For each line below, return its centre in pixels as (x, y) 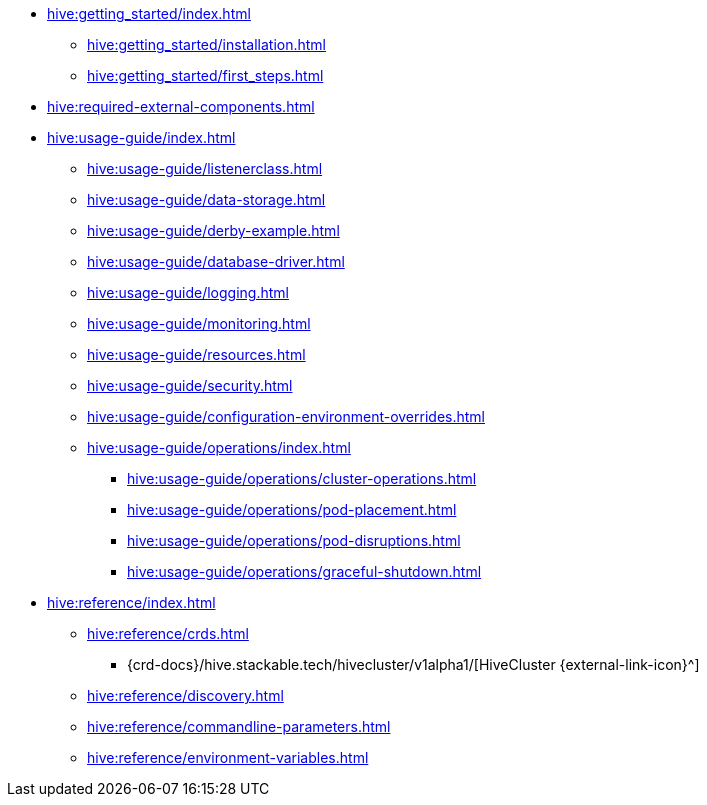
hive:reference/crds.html (168, 633)
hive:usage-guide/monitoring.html (199, 323)
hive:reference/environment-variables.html (228, 757)
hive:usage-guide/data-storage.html (206, 199)
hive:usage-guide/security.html (190, 385)
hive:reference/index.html (131, 602)
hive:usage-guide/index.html (141, 137)
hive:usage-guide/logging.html (188, 292)
